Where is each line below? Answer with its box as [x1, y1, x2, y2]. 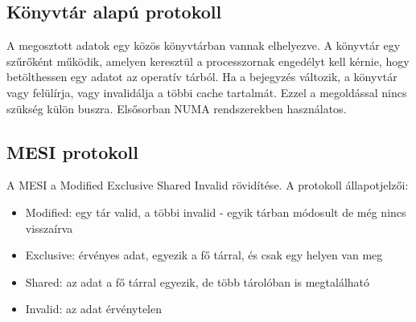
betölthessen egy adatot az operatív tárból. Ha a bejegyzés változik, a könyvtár [6, 68, 397, 85]
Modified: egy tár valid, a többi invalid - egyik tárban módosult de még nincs [25, 203, 406, 220]
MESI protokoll [6, 139, 138, 164]
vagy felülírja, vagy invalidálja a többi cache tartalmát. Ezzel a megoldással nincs [6, 84, 407, 100]
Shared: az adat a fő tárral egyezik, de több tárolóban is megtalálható [25, 273, 370, 290]
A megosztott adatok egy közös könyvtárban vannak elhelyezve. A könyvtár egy [6, 37, 401, 54]
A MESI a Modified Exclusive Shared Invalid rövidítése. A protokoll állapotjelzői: [6, 177, 409, 194]
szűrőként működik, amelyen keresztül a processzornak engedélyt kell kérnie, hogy [6, 52, 410, 69]
